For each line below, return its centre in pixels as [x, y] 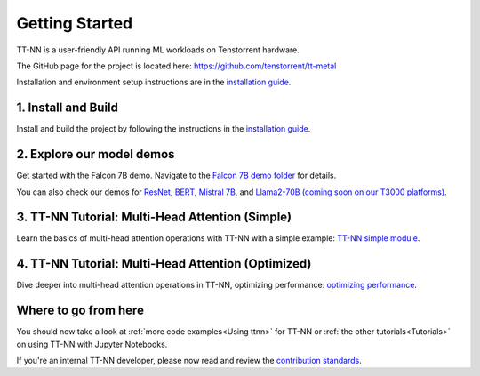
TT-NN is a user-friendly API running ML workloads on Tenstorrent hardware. [158, 50]
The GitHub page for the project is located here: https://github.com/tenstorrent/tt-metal [176, 66]
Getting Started [75, 23]
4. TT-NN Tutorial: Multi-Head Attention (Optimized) [164, 264]
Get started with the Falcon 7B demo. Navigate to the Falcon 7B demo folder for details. [176, 176]
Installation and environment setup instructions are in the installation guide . [154, 82]
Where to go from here [80, 311]
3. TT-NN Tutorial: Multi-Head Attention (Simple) [154, 217]
